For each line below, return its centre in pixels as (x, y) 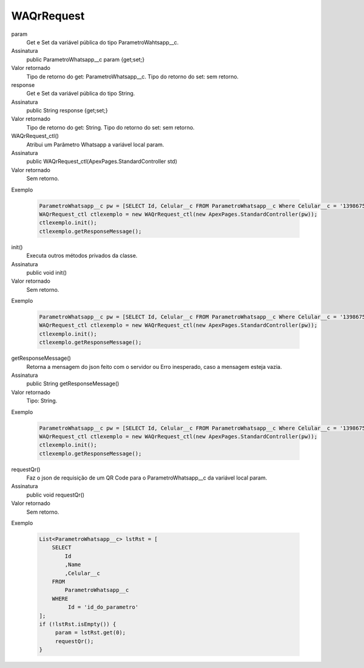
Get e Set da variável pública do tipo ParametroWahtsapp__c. (103, 42)
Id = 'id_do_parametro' (103, 607)
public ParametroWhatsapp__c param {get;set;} (86, 59)
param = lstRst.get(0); (90, 633)
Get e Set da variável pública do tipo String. (81, 94)
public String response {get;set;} (67, 111)
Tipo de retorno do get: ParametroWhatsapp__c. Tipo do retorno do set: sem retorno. (133, 77)
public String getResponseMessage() (73, 384)
